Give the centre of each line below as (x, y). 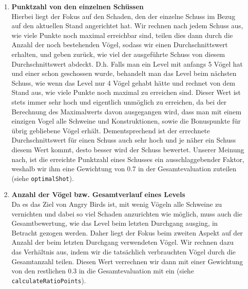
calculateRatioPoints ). (49, 280)
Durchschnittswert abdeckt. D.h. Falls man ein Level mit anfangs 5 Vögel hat (127, 63)
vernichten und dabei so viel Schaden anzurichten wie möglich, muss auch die (127, 213)
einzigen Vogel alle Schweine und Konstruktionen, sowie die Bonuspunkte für (126, 121)
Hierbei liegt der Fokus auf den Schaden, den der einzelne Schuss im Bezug (123, 16)
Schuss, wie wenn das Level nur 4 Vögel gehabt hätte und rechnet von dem (123, 82)
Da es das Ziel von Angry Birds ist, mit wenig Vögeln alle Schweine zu (117, 204)
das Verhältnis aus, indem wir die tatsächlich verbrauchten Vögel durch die (124, 251)
